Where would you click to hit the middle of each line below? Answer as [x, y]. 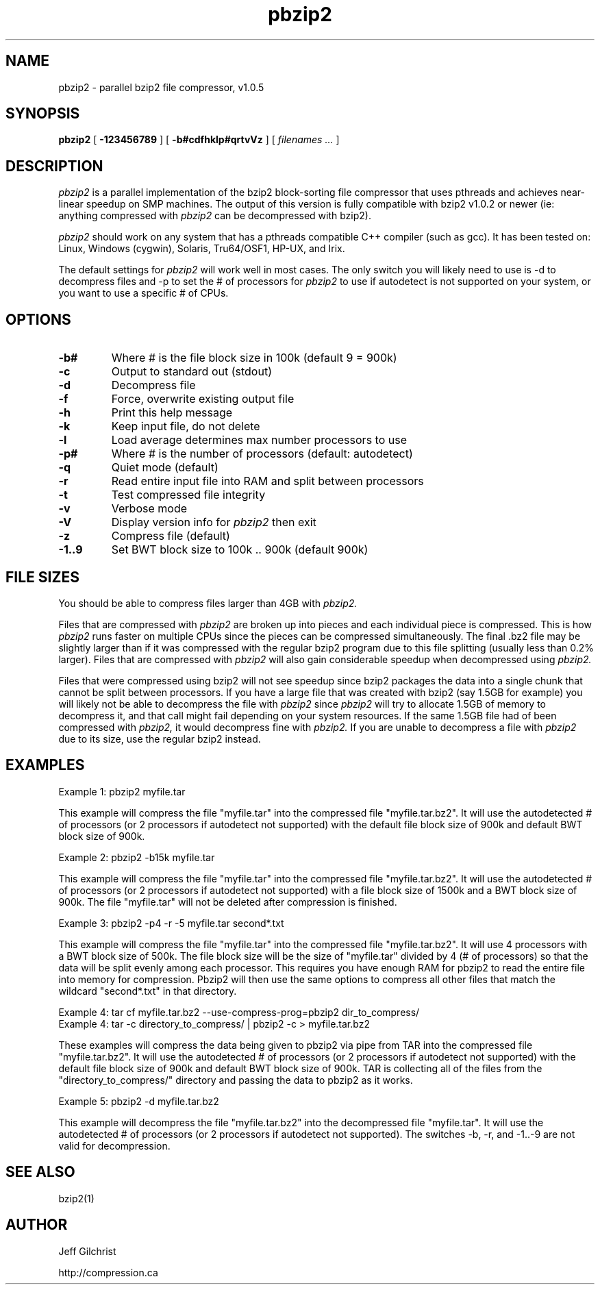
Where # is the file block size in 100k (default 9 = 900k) [254, 358]
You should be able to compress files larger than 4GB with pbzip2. [208, 603]
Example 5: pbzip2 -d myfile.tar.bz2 [139, 1101]
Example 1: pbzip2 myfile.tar [122, 791]
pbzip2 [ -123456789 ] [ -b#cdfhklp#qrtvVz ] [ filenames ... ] [199, 140]
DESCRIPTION [54, 166]
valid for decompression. [114, 1145]
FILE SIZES [42, 577]
